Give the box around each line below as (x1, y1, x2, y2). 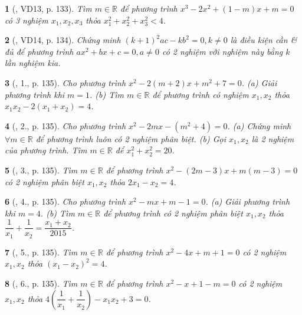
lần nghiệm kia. (5, 57, 61, 69)
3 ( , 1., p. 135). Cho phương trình (5, 76, 126, 88)
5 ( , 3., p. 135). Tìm (5, 163, 78, 176)
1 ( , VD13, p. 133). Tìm (5, 2, 92, 14)
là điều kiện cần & (230, 34, 297, 46)
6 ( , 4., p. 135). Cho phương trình (5, 195, 126, 208)
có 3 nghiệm (5, 14, 48, 26)
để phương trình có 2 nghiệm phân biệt (103, 206, 243, 219)
